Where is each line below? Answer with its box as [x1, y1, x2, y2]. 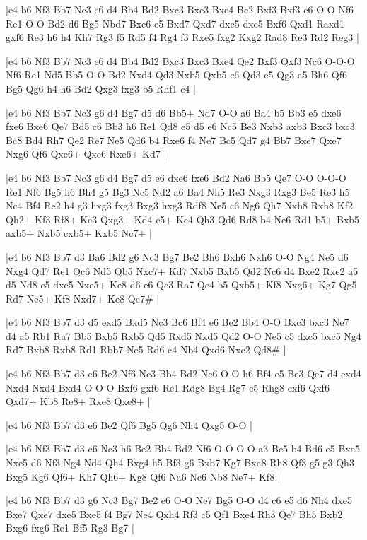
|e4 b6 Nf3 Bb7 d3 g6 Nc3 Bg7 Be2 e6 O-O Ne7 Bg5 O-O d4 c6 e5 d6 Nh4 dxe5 [6, 493, 352, 507]
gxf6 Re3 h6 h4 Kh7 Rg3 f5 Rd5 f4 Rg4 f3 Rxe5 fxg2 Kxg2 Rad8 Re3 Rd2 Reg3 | [6, 30, 359, 45]
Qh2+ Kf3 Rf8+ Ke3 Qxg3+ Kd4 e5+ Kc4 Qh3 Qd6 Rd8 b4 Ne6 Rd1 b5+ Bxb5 [6, 211, 360, 226]
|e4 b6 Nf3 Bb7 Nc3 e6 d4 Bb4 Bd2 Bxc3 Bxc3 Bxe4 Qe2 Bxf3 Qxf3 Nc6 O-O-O [6, 53, 355, 68]
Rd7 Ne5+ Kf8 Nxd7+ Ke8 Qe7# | [6, 290, 160, 305]
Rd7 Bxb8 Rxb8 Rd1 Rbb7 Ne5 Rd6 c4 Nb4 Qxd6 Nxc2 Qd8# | [6, 342, 286, 357]
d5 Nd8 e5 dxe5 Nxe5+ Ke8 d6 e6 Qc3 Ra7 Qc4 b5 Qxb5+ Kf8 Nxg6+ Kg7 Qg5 [6, 277, 357, 292]
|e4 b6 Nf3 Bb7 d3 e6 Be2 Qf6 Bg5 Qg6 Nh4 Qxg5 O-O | [6, 417, 252, 432]
